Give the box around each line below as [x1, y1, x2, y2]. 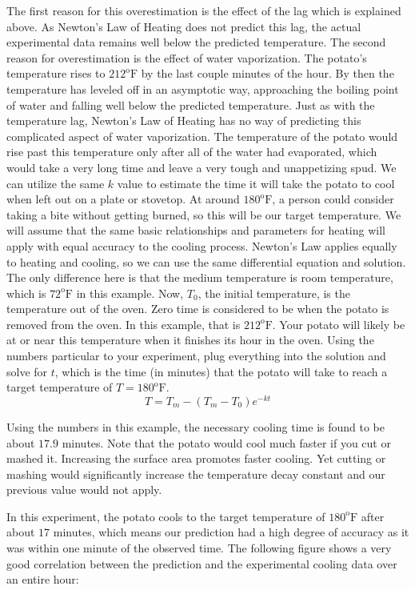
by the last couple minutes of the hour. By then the [141, 65, 394, 82]
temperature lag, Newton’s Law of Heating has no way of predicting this [6, 112, 361, 129]
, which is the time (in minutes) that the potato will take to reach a [54, 363, 388, 379]
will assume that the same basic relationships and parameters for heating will [6, 222, 385, 239]
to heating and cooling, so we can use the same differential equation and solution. [6, 253, 406, 270]
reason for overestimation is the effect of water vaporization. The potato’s [6, 49, 367, 66]
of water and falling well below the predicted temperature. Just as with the [6, 96, 375, 113]
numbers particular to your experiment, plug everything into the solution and [6, 347, 386, 364]
